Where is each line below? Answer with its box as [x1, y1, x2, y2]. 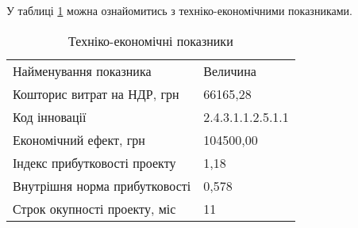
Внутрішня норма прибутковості [13, 176, 191, 195]
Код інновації [13, 107, 87, 126]
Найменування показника [13, 61, 152, 80]
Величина [203, 61, 256, 80]
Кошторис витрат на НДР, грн [13, 84, 179, 103]
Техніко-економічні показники [68, 31, 233, 50]
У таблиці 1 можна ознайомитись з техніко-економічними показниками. [6, 2, 352, 18]
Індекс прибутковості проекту [13, 153, 176, 172]
